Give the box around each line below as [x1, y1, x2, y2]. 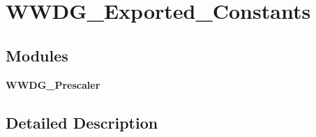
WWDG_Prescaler [6, 77, 100, 92]
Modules [6, 44, 68, 66]
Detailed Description [6, 111, 158, 133]
